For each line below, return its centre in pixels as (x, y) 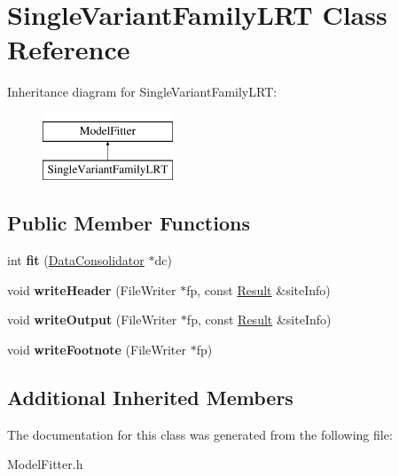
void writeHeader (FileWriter (92, 289)
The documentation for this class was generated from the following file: (200, 434)
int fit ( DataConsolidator (76, 260)
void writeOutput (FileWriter (92, 320)
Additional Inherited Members (150, 398)
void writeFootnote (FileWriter (97, 350)
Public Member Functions (129, 223)
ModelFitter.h (45, 464)
